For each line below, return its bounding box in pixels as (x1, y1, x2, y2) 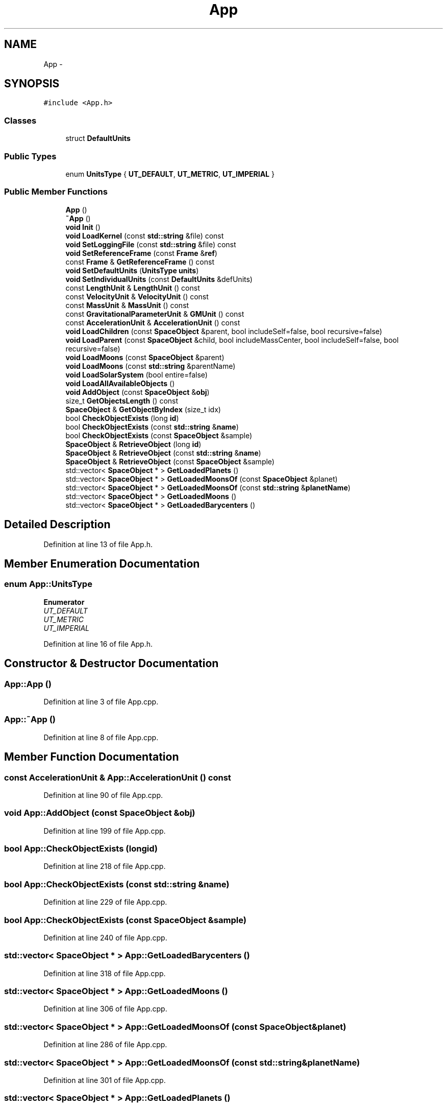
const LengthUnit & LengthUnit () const (65, 283, 200, 292)
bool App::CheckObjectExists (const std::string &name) (4, 879, 230, 889)
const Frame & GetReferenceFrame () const (65, 257, 214, 266)
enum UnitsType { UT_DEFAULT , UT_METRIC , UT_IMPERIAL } (65, 169, 275, 178)
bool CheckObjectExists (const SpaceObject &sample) (65, 431, 253, 440)
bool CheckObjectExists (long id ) (65, 413, 179, 422)
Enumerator (43, 597, 85, 606)
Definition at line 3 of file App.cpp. (43, 697, 159, 706)
